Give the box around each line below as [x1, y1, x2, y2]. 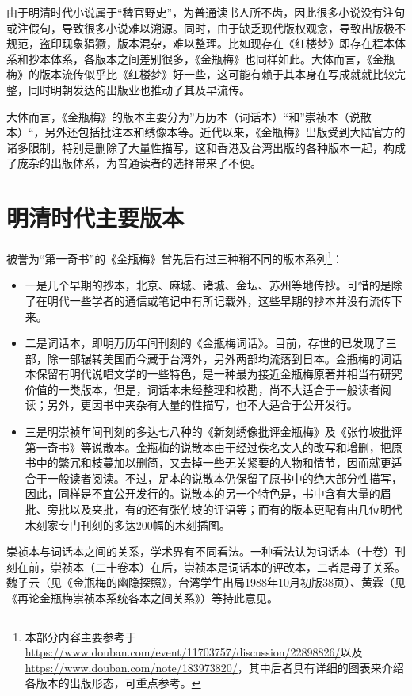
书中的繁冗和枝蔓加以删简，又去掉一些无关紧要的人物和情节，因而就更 [25, 454, 391, 471]
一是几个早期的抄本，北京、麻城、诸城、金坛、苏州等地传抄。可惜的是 [25, 277, 391, 293]
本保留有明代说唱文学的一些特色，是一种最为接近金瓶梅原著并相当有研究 [25, 365, 402, 382]
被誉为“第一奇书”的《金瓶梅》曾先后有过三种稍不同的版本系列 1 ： [6, 248, 344, 266]
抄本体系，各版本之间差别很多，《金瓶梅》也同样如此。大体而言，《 [28, 50, 372, 67]
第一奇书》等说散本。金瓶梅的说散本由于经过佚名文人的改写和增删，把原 [25, 438, 402, 455]
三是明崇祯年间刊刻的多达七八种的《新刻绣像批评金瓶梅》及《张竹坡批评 [25, 423, 402, 440]
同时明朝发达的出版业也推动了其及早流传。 [28, 81, 250, 98]
